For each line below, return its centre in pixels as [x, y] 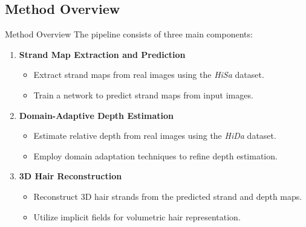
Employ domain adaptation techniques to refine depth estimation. [155, 155]
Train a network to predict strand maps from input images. [143, 94]
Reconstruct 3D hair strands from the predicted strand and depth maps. [168, 196]
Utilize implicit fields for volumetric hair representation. [137, 216]
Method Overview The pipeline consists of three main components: [129, 34]
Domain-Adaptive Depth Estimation [96, 115]
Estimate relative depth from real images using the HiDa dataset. [155, 136]
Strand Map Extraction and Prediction [102, 54]
